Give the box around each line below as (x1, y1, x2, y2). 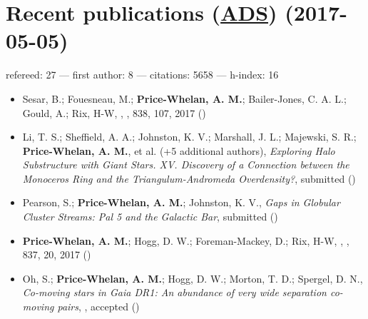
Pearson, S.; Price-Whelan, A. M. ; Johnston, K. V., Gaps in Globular (22, 195, 340, 210)
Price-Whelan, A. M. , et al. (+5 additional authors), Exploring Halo (22, 143, 335, 158)
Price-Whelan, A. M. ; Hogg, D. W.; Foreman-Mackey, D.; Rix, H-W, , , (22, 233, 349, 248)
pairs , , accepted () (57, 299, 140, 314)
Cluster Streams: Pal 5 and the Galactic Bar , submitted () (22, 209, 278, 224)
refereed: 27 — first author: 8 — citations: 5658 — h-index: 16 (6, 67, 279, 82)
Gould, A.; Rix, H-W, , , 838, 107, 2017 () (22, 105, 206, 120)
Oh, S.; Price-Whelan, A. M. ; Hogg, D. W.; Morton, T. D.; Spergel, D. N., (22, 270, 363, 285)
